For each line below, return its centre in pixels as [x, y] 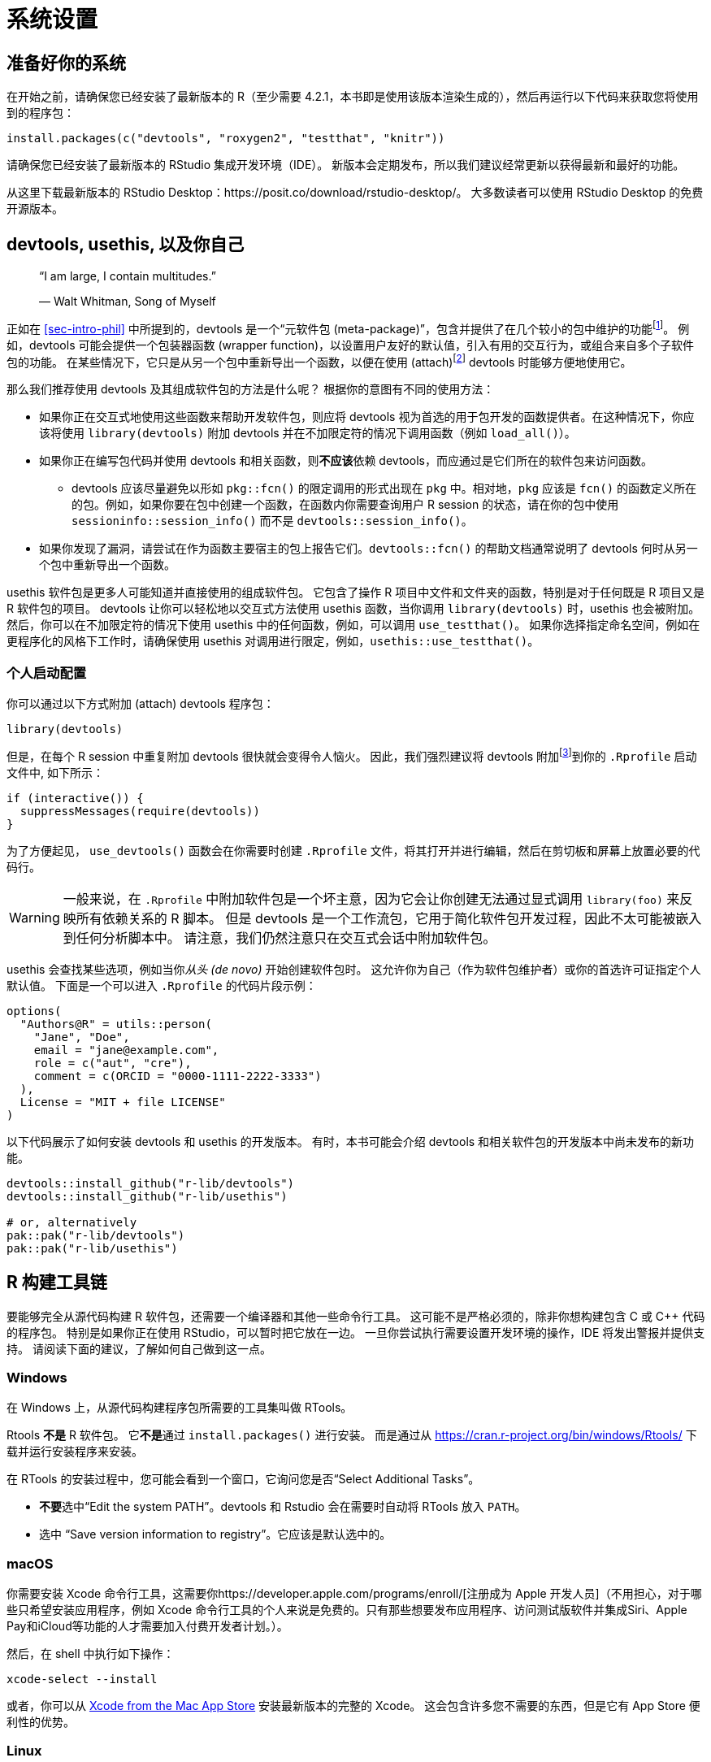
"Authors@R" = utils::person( [116, 1024]
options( [34, 1011]
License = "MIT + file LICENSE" [123, 1102]
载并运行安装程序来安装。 [75, 1452]
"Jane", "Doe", [82, 1037]
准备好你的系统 [66, 63]
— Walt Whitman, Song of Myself [128, 302]
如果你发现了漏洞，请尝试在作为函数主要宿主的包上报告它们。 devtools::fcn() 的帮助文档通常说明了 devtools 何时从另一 [369, 549]
